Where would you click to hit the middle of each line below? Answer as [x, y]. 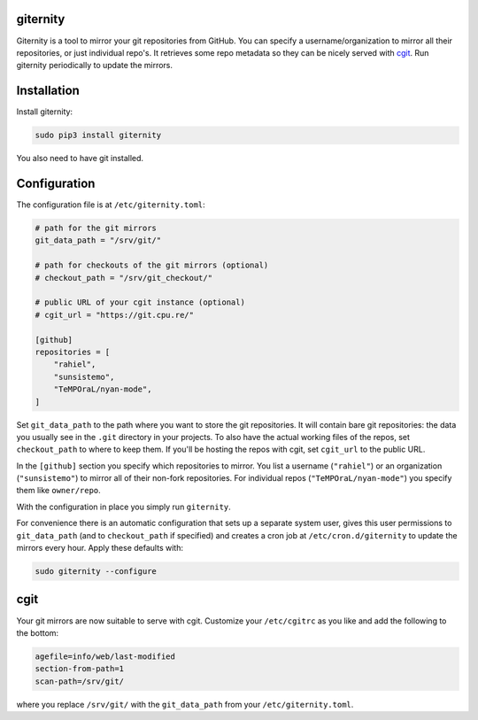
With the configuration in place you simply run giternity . [124, 507]
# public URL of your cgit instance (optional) [140, 302]
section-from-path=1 [79, 669]
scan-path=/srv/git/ [79, 681]
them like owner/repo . [58, 491]
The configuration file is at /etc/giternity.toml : [111, 205]
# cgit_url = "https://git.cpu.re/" [115, 315]
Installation [48, 91]
